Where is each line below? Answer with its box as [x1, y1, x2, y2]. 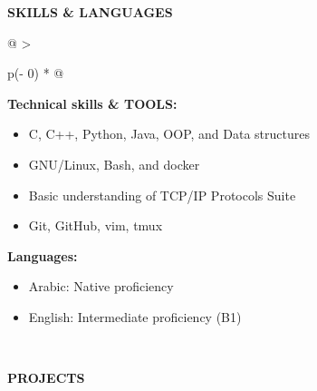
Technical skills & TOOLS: [7, 93, 178, 112]
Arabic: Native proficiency [28, 277, 174, 296]
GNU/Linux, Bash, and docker [28, 154, 200, 173]
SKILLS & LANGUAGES [7, 3, 173, 21]
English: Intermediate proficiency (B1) [28, 307, 242, 326]
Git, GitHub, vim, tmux [28, 216, 163, 235]
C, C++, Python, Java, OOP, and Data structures [28, 124, 311, 143]
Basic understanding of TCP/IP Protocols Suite [28, 185, 296, 204]
